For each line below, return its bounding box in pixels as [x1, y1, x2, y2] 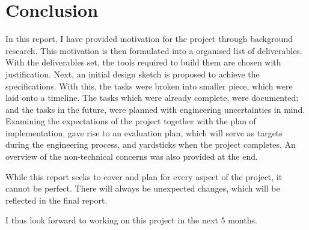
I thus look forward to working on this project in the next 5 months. [5, 214, 257, 226]
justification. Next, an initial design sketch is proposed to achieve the [5, 67, 260, 80]
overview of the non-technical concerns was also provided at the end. [5, 150, 258, 163]
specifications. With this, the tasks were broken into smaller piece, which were [5, 79, 293, 92]
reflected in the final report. [5, 193, 108, 206]
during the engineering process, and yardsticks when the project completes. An [5, 138, 296, 151]
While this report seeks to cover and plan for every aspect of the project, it [5, 170, 283, 183]
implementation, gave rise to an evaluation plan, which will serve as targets [5, 126, 283, 139]
